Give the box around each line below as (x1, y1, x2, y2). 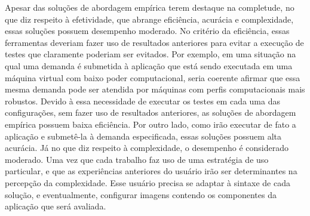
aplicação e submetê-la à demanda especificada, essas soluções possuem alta (5, 129, 281, 142)
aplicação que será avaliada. (5, 200, 106, 212)
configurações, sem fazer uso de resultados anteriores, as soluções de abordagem (5, 106, 296, 119)
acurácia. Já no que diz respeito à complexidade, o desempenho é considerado (5, 141, 288, 154)
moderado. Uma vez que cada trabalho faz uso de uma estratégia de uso (5, 153, 269, 165)
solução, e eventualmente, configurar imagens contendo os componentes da (5, 188, 277, 200)
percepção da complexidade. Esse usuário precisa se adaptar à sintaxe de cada (5, 176, 290, 189)
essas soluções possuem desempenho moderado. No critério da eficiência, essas (5, 24, 290, 37)
